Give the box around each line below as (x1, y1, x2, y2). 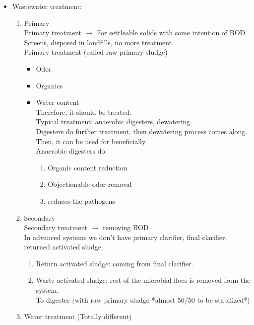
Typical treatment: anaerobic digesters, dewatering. (36, 116, 192, 127)
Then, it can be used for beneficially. (36, 136, 147, 146)
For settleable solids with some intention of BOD (97, 27, 246, 38)
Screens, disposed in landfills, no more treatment (24, 37, 172, 47)
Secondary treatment (24, 222, 88, 233)
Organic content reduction (48, 162, 127, 172)
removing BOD (103, 222, 149, 233)
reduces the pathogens (48, 195, 115, 206)
